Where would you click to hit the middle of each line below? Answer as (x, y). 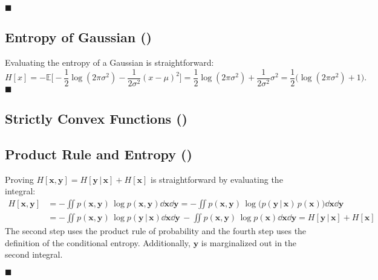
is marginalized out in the (249, 242)
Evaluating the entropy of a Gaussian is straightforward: (109, 62)
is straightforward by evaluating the (217, 179)
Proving (19, 179)
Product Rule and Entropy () (99, 154)
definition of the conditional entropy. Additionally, (98, 242)
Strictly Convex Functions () (96, 119)
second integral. (34, 254)
